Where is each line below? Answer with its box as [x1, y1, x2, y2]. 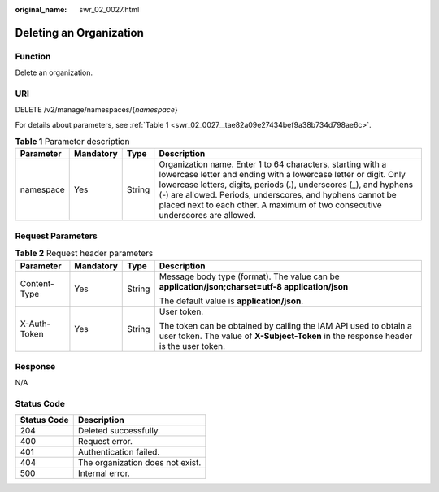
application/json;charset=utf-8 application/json [159, 281, 349, 292]
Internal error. [77, 468, 130, 479]
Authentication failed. [77, 446, 160, 458]
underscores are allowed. [159, 210, 256, 221]
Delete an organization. [15, 67, 93, 77]
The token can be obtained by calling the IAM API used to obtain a [159, 320, 412, 331]
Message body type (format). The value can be [159, 271, 341, 282]
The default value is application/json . [159, 295, 304, 307]
